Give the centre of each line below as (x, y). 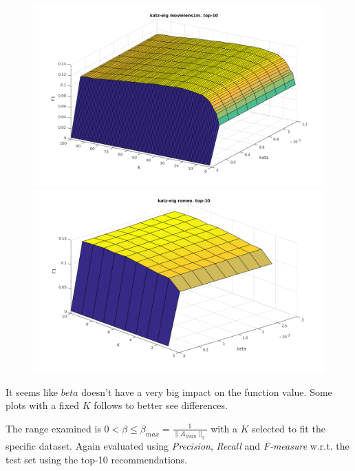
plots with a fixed (43, 405)
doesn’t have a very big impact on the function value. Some (207, 391)
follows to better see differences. (161, 405)
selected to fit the (289, 428)
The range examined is (53, 428)
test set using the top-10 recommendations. (96, 459)
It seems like (32, 391)
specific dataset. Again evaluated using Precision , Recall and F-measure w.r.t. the (177, 445)
